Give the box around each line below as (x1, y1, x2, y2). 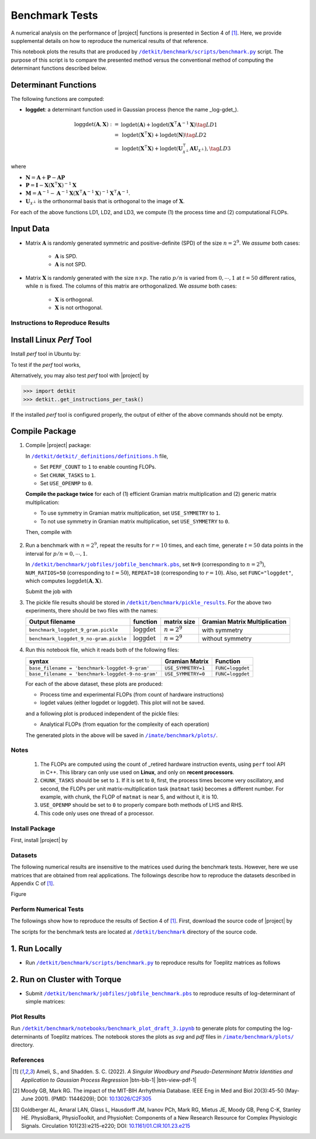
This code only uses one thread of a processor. (40, 810, 154, 817)
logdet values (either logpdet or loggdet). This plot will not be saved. (40, 699, 205, 707)
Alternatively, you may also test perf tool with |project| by (11, 372, 149, 379)
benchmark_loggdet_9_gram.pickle (29, 627, 118, 633)
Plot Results (11, 1012, 46, 1020)
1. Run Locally (11, 944, 63, 954)
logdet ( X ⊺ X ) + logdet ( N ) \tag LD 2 (122, 131, 207, 138)
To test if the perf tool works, (11, 361, 81, 368)
